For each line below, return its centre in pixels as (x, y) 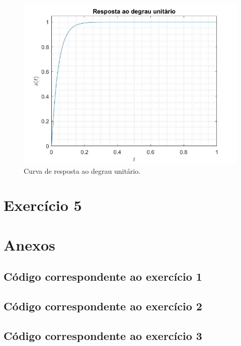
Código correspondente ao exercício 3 (103, 335)
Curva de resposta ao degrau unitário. (82, 170)
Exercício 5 (43, 205)
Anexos (29, 244)
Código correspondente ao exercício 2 (103, 306)
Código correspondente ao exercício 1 (103, 276)
